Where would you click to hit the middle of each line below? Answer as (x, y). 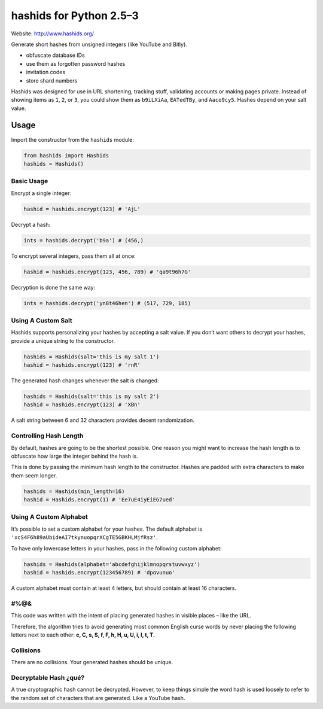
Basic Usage (30, 181)
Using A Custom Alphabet (49, 517)
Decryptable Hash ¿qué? (48, 677)
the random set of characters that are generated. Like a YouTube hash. (98, 698)
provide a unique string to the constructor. (63, 340)
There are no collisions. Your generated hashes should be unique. (92, 662)
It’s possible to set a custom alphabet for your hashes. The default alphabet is (107, 529)
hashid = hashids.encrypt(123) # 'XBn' (82, 405)
